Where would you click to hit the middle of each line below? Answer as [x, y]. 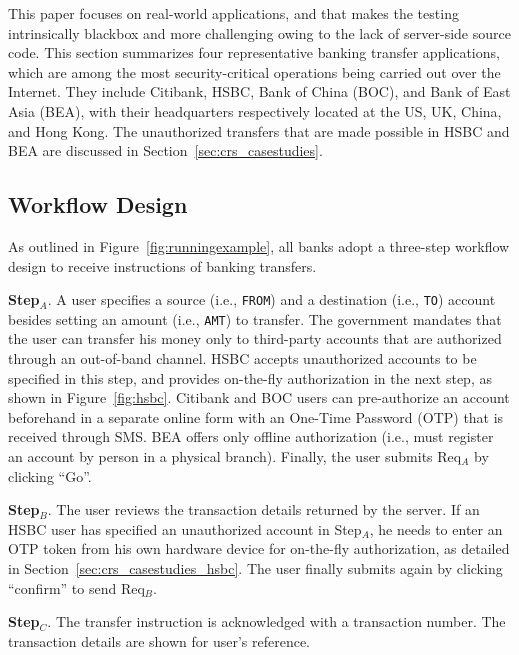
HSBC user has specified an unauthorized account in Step [185, 528]
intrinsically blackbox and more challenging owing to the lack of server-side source [259, 32]
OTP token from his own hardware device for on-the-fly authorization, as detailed [259, 548]
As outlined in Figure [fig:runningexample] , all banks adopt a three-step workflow [259, 245]
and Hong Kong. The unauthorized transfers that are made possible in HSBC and [259, 130]
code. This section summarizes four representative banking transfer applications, [254, 52]
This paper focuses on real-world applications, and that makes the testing [233, 13]
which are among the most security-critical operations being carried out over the [254, 71]
